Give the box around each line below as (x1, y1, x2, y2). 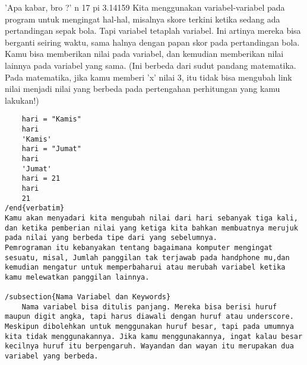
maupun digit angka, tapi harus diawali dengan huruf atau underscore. (5, 312, 294, 321)
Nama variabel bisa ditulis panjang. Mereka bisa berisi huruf (21, 302, 277, 311)
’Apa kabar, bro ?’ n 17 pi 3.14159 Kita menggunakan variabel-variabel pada (5, 1, 285, 13)
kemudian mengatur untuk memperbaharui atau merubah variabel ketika (5, 263, 286, 272)
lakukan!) (5, 94, 39, 106)
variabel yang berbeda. (5, 352, 99, 361)
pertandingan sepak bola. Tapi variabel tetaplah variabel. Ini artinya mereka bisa (5, 24, 301, 37)
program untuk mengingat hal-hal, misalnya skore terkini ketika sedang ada (5, 12, 280, 25)
